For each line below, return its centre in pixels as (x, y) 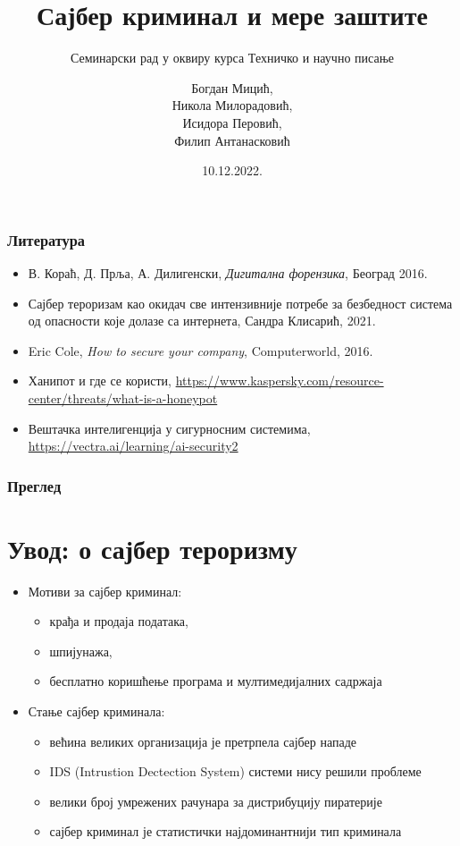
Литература (46, 239)
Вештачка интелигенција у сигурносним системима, (169, 428)
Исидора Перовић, (232, 122)
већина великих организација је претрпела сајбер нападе (203, 741)
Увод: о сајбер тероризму (152, 548)
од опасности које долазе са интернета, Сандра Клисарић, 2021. (202, 321)
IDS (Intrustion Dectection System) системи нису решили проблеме (235, 771)
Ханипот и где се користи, (100, 381)
